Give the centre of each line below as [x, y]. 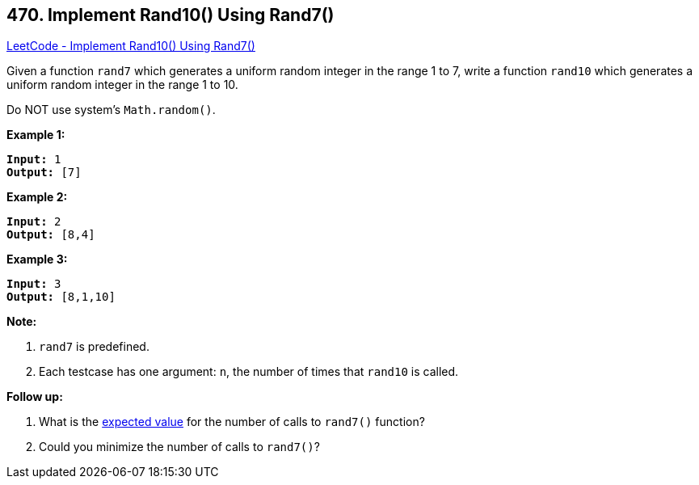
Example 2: [37, 197]
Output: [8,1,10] [61, 297]
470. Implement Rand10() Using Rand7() [171, 15]
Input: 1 [34, 160]
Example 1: [36, 135]
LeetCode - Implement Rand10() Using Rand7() [131, 46]
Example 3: [37, 259]
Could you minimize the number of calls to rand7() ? [179, 447]
